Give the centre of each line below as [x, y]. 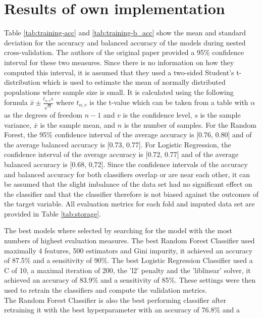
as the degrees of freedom [43, 114]
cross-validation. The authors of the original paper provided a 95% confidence [124, 52]
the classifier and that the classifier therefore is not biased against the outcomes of [131, 194]
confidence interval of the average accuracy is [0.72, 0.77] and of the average [121, 154]
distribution [22, 82]
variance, [18, 124]
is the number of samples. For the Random [190, 124]
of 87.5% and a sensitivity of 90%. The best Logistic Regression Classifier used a [128, 260]
